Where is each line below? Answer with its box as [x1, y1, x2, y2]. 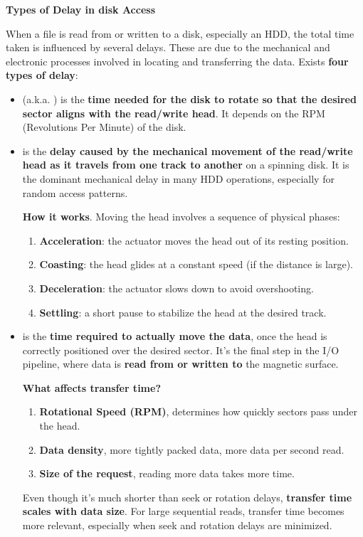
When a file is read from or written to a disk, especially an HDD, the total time [6, 26, 354, 41]
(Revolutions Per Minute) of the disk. [22, 119, 186, 134]
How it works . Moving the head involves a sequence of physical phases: [22, 209, 340, 224]
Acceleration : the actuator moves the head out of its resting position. [39, 233, 349, 248]
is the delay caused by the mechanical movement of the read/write [22, 143, 353, 158]
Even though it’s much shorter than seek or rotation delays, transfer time [22, 489, 352, 504]
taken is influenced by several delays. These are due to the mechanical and [6, 40, 330, 55]
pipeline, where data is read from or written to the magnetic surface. [22, 356, 339, 371]
